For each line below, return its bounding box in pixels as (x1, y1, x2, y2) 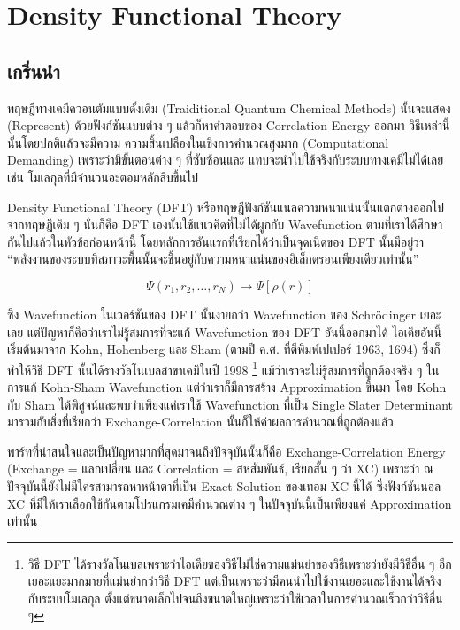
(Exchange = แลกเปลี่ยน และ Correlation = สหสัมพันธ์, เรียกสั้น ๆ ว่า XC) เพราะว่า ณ (7, 459, 434, 478)
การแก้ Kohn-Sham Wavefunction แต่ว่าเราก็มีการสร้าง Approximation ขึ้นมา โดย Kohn (7, 377, 447, 396)
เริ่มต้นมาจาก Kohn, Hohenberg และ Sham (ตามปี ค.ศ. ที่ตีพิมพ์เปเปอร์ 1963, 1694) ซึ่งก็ (7, 340, 441, 358)
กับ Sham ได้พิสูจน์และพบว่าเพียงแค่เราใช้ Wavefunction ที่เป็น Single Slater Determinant (7, 395, 453, 413)
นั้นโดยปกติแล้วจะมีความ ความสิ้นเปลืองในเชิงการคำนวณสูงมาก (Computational (7, 133, 389, 151)
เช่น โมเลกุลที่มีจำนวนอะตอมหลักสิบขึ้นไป (7, 167, 199, 186)
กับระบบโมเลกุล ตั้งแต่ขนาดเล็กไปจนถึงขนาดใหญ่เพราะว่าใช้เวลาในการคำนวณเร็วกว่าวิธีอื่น (27, 588, 443, 607)
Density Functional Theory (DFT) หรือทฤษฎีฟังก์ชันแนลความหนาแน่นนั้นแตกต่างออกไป (7, 197, 445, 216)
